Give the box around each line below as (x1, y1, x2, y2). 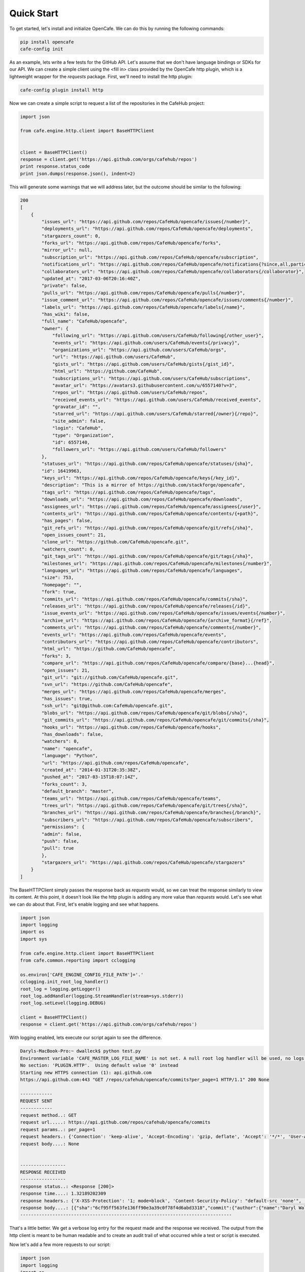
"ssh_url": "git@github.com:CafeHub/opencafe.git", (41, 703, 173, 709)
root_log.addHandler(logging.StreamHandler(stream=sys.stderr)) (20, 993, 184, 999)
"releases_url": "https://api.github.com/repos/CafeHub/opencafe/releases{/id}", (41, 603, 251, 609)
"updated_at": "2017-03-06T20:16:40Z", (41, 276, 141, 282)
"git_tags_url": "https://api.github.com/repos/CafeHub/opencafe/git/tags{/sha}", (41, 554, 254, 559)
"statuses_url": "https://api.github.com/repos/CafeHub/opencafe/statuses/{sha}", (41, 461, 254, 467)
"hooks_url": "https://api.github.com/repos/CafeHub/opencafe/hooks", (41, 724, 221, 730)
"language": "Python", (41, 753, 99, 759)
